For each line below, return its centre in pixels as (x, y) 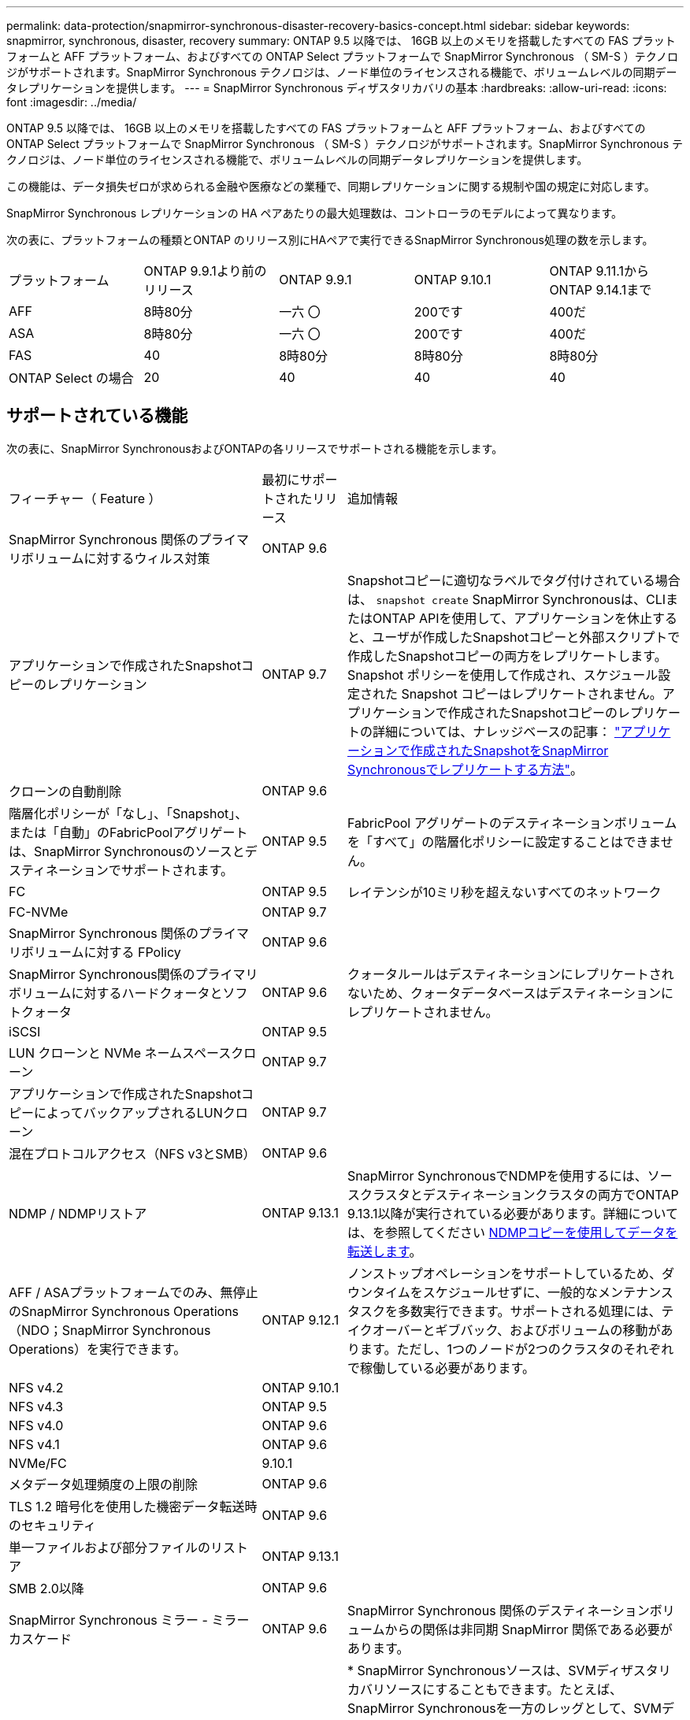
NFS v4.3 (36, 1406)
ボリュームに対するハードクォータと (116, 993)
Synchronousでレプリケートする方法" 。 (466, 769)
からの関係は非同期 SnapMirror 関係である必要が (529, 1629)
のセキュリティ (53, 1525)
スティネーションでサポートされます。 (121, 870)
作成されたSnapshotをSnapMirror (509, 750)
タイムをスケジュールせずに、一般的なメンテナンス (523, 1292)
